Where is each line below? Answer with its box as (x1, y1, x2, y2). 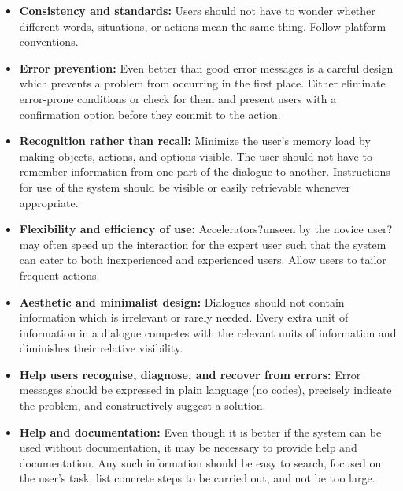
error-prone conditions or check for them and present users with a (19, 90, 337, 106)
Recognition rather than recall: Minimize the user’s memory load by (19, 132, 371, 149)
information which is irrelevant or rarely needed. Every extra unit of (19, 309, 349, 325)
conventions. (19, 33, 79, 50)
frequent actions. (19, 266, 100, 283)
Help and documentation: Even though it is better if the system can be (19, 423, 382, 440)
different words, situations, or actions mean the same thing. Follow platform (19, 17, 386, 34)
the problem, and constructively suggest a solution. (19, 397, 266, 414)
